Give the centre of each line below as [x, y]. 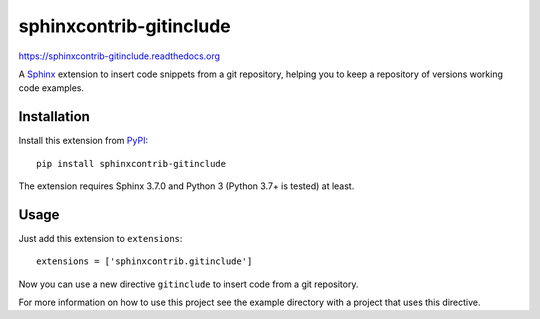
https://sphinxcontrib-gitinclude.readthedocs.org [119, 56]
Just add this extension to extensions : [100, 238]
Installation [54, 116]
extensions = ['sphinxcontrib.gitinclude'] [144, 261]
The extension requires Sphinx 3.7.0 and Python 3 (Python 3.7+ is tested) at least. [186, 186]
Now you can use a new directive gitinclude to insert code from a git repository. [188, 284]
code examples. [51, 88]
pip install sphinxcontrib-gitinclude [131, 163]
